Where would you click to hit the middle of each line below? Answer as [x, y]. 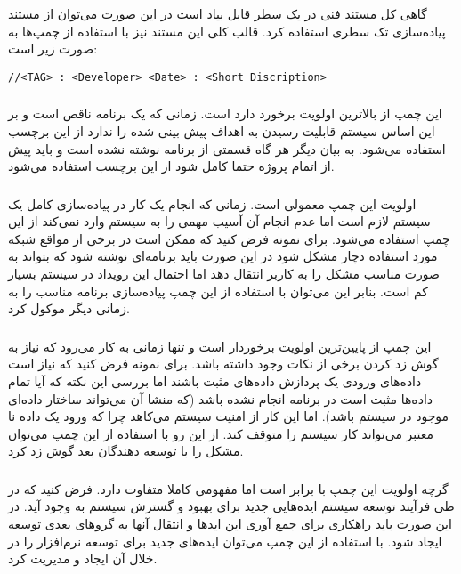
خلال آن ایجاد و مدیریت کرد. [83, 558]
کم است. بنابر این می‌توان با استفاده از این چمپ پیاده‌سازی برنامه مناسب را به [218, 291]
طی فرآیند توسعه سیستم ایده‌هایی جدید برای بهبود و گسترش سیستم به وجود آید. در [231, 506]
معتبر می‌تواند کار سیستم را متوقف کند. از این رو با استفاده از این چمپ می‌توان [221, 433]
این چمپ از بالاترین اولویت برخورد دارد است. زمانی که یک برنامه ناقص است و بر [225, 113]
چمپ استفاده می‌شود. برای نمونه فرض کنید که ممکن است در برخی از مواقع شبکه [229, 238]
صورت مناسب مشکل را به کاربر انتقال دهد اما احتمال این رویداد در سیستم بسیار [224, 274]
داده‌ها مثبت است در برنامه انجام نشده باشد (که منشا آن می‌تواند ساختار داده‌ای [221, 398]
